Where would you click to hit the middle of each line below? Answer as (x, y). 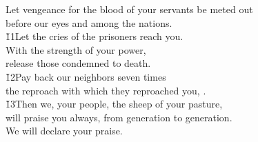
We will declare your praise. (64, 131)
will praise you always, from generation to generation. (119, 117)
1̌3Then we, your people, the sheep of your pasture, (114, 104)
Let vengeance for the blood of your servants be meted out (129, 9)
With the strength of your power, (76, 49)
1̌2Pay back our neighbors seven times (86, 76)
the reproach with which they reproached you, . (106, 90)
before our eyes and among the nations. (89, 22)
